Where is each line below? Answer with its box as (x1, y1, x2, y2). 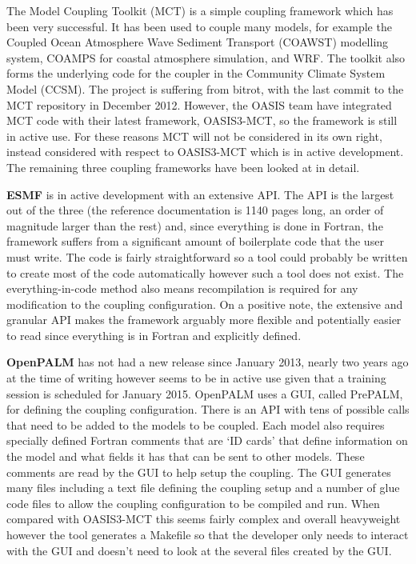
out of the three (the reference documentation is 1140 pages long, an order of (6, 202, 384, 218)
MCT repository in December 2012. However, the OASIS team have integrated (6, 96, 392, 113)
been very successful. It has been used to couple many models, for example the (6, 18, 392, 34)
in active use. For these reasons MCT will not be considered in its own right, (6, 127, 382, 144)
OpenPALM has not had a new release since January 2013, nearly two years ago (6, 354, 409, 370)
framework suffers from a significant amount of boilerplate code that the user (6, 233, 384, 250)
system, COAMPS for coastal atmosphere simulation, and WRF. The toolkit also (6, 49, 406, 66)
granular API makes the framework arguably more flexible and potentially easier (6, 311, 402, 328)
